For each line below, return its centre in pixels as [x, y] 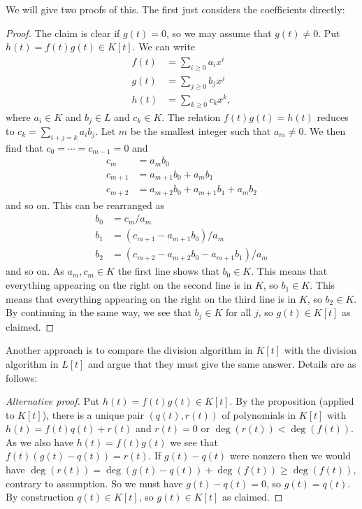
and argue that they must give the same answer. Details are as [222, 363]
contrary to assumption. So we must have [94, 483]
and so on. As [35, 271]
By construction [40, 497]
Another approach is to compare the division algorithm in [129, 350]
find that [24, 147]
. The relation [191, 116]
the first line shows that [168, 271]
